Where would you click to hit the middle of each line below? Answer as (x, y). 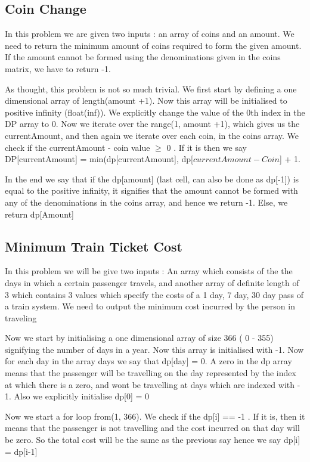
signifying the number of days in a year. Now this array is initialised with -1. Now (154, 349)
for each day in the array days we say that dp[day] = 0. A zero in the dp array (148, 361)
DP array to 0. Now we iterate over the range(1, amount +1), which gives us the (152, 124)
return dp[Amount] (40, 214)
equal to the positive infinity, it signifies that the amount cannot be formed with (151, 190)
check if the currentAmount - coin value (77, 147)
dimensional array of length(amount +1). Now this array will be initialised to (146, 100)
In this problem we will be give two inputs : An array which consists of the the (149, 271)
